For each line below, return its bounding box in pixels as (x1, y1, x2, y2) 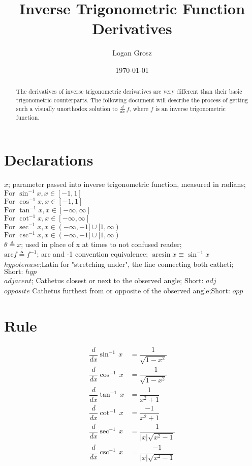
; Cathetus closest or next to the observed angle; (31, 275, 182, 286)
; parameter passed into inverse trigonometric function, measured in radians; (8, 179, 246, 189)
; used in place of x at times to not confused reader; (21, 238, 182, 249)
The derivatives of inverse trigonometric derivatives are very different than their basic (16, 87, 242, 96)
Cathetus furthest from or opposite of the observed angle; (32, 285, 211, 295)
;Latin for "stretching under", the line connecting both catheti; (39, 258, 234, 269)
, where (129, 104, 149, 113)
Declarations (4, 149, 93, 170)
